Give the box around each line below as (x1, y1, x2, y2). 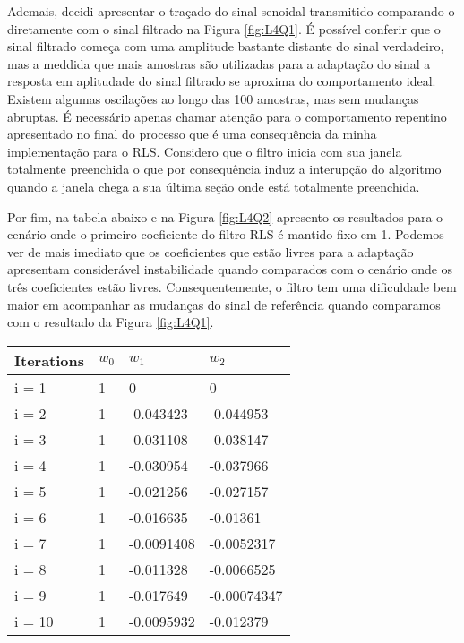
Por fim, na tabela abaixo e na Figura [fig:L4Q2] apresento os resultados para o (7, 207, 443, 226)
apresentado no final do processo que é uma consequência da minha (7, 124, 377, 143)
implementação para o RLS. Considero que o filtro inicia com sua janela (7, 141, 402, 160)
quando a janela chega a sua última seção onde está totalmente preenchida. (7, 176, 420, 195)
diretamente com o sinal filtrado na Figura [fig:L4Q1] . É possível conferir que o (7, 19, 441, 38)
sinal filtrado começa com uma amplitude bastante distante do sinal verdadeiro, (7, 37, 444, 56)
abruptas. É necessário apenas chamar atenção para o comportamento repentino (7, 107, 447, 125)
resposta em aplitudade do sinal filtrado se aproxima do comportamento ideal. (7, 72, 436, 90)
